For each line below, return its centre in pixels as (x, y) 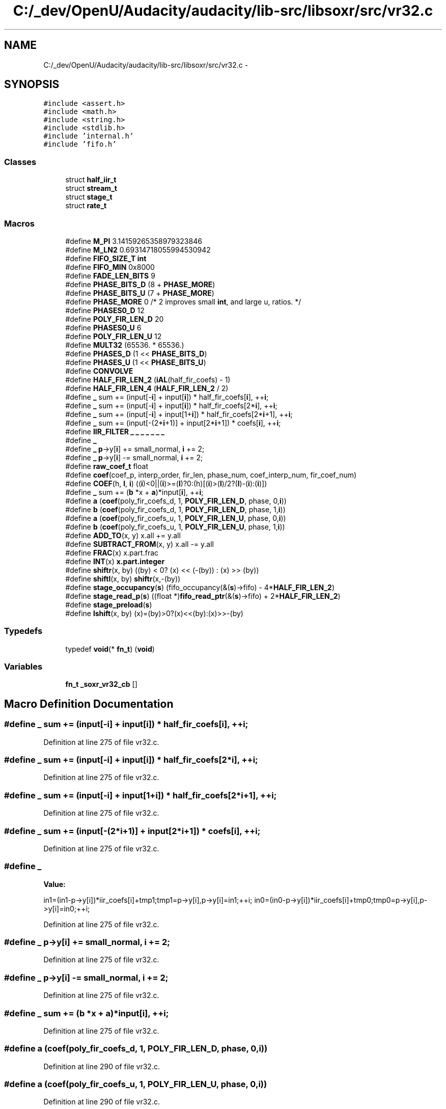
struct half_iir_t (91, 180)
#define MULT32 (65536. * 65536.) (125, 345)
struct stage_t (89, 197)
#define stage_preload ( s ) (109, 604)
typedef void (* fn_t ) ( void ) (110, 649)
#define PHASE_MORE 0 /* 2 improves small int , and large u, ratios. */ (183, 301)
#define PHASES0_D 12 (105, 310)
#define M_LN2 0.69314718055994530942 (138, 249)
